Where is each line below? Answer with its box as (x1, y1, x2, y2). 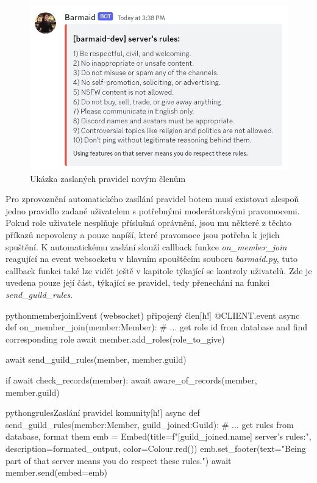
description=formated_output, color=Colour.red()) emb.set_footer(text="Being (5, 441, 306, 454)
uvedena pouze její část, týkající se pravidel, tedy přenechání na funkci (5, 276, 270, 289)
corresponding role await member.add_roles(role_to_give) (5, 332, 225, 345)
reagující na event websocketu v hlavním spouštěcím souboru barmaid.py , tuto (5, 252, 297, 265)
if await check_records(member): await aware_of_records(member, (5, 374, 257, 386)
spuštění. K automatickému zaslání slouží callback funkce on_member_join (5, 240, 287, 253)
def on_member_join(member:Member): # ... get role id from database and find (5, 321, 307, 333)
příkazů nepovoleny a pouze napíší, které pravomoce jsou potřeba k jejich (5, 228, 280, 241)
